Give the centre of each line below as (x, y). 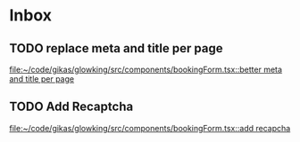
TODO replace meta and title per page (116, 48)
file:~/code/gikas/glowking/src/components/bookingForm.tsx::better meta (146, 69)
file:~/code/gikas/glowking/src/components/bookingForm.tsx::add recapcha (150, 128)
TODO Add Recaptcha (71, 107)
